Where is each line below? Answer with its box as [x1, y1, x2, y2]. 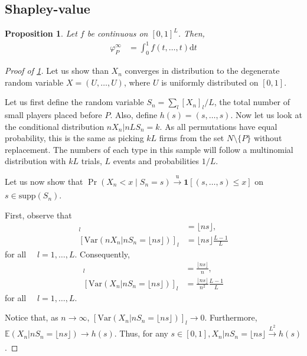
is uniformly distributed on [161, 76, 259, 88]
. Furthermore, [204, 311, 257, 324]
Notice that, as [5, 311, 58, 324]
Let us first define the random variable [5, 96, 144, 108]
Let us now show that [5, 175, 83, 187]
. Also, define [110, 109, 158, 121]
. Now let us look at [230, 109, 302, 121]
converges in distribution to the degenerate [125, 64, 280, 77]
